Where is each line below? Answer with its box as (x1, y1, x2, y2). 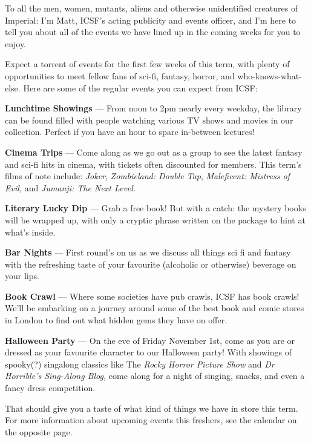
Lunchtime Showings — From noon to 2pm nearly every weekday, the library (5, 102, 302, 114)
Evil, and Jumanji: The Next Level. (5, 181, 136, 194)
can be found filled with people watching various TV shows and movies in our (5, 113, 293, 126)
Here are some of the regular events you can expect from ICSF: (23, 81, 258, 94)
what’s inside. (5, 225, 56, 238)
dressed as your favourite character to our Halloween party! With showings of (5, 346, 292, 358)
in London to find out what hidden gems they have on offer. (5, 314, 228, 326)
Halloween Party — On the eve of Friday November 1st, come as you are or (5, 334, 295, 346)
